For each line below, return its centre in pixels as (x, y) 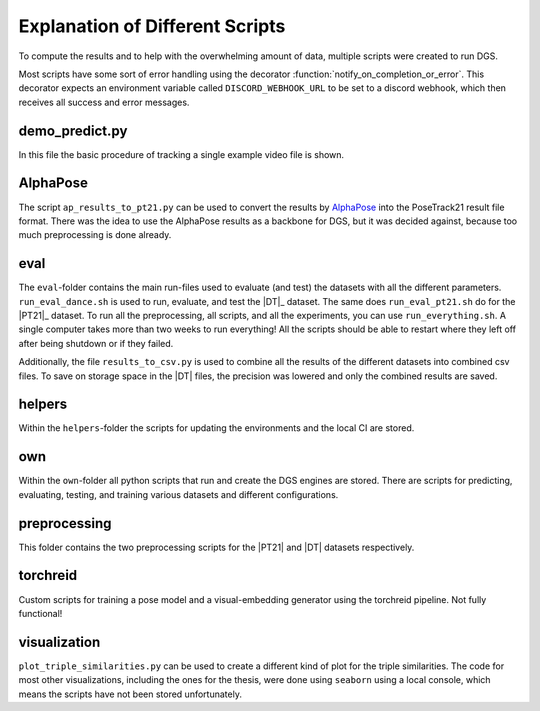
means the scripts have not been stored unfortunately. (130, 694)
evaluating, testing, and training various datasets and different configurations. (178, 494)
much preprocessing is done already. (95, 235)
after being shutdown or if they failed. (96, 343)
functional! (40, 613)
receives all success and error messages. (104, 102)
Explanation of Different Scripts (152, 26)
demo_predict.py (73, 130)
